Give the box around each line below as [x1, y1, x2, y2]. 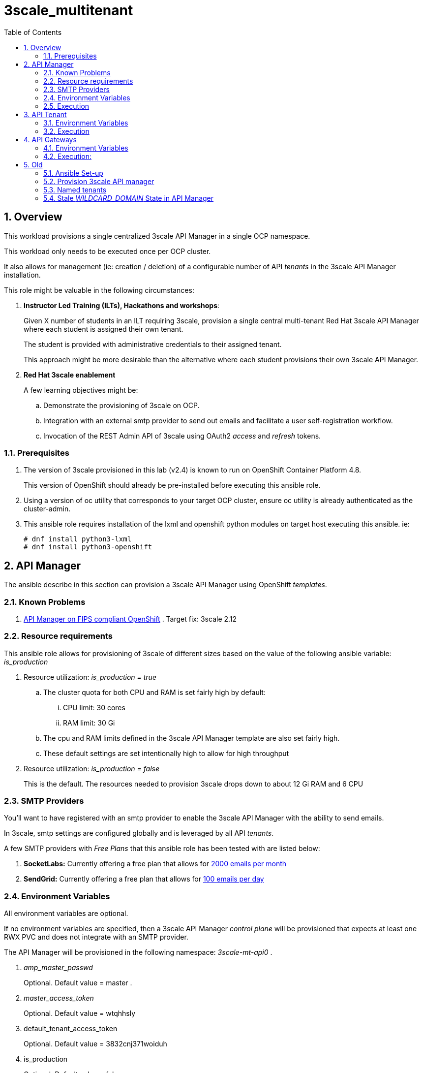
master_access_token [24, 994, 94, 1003]
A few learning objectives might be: [24, 385, 138, 394]
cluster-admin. [24, 505, 71, 513]
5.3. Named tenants [43, 185, 107, 194]
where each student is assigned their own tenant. [24, 324, 183, 333]
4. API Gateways [24, 135, 77, 144]
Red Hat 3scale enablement [24, 370, 116, 379]
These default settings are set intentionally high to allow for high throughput [43, 749, 289, 757]
